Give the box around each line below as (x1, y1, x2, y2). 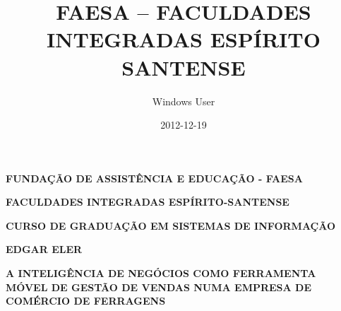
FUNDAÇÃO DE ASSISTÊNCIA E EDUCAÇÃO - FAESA (6, 170, 303, 185)
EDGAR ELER (6, 242, 83, 257)
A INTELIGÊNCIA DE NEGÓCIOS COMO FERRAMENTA (6, 266, 316, 281)
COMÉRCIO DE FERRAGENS (6, 293, 166, 308)
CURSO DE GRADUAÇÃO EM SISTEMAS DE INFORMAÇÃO (6, 218, 336, 233)
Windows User (152, 93, 215, 108)
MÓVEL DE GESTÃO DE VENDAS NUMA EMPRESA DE (6, 279, 312, 294)
